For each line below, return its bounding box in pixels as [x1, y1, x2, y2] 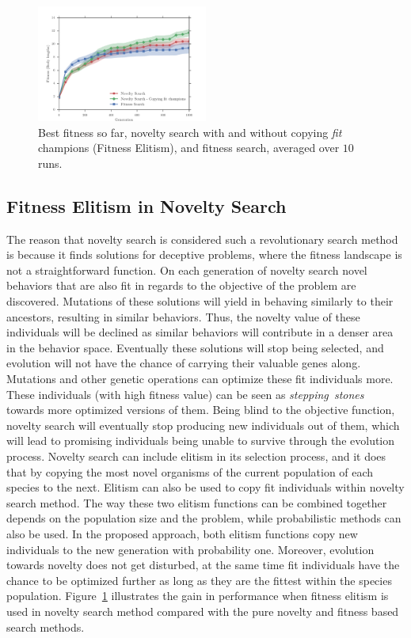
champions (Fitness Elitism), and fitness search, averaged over [38, 139, 340, 156]
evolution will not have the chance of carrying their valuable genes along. [6, 355, 361, 371]
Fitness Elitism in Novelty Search [6, 193, 287, 218]
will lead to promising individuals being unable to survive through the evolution [6, 432, 395, 449]
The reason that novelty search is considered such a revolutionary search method [6, 230, 398, 247]
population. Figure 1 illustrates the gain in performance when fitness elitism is [6, 587, 389, 604]
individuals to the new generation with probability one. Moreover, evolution [6, 541, 375, 557]
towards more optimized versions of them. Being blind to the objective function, [6, 401, 395, 418]
